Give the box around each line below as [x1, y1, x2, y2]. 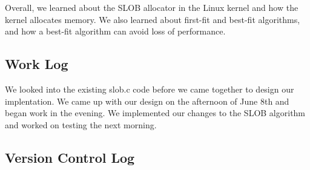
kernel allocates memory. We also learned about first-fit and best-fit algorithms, [5, 13, 300, 25]
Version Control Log [5, 148, 135, 166]
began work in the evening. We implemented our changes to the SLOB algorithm [5, 106, 306, 119]
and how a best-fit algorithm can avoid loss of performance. [5, 25, 226, 38]
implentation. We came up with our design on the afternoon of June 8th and [5, 94, 289, 107]
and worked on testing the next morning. [5, 118, 157, 131]
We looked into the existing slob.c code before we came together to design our [5, 82, 294, 95]
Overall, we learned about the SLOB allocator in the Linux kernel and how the [5, 1, 298, 13]
